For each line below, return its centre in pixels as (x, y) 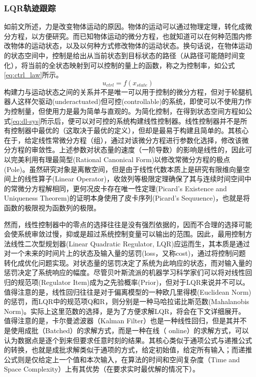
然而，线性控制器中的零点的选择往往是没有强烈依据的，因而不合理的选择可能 (128, 224)
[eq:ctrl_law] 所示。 (33, 75)
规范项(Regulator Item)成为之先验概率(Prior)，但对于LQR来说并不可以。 (133, 282)
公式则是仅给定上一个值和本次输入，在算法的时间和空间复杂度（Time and (122, 359)
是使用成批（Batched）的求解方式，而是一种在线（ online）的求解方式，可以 (127, 330)
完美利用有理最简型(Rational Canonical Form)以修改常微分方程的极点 (120, 159)
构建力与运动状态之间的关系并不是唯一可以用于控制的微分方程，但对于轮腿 (125, 91)
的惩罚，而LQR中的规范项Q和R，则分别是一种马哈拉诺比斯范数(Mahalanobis (127, 301)
